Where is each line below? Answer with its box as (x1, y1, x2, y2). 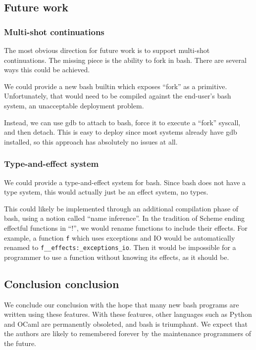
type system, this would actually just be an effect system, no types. (4, 187, 208, 197)
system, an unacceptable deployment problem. (4, 100, 144, 110)
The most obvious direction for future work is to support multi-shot (4, 45, 210, 55)
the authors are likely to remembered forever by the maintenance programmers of (4, 328, 252, 339)
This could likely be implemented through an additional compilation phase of (4, 203, 239, 213)
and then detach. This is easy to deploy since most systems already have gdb (4, 127, 237, 137)
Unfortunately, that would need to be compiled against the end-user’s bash (4, 91, 231, 101)
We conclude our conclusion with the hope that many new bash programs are (4, 299, 239, 309)
